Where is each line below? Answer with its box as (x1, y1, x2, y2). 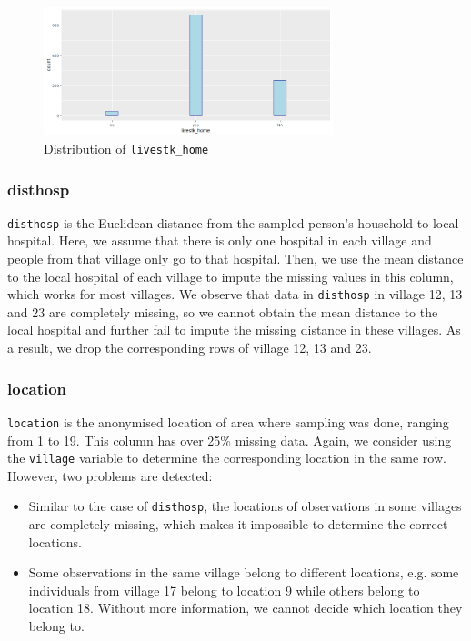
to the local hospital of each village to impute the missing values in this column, (7, 266, 454, 285)
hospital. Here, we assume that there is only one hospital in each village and (7, 231, 432, 250)
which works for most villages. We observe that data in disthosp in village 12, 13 (7, 285, 463, 304)
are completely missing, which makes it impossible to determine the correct (28, 515, 448, 534)
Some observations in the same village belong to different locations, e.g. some (28, 563, 459, 582)
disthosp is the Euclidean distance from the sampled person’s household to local (7, 213, 459, 232)
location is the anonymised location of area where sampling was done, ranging (7, 412, 449, 431)
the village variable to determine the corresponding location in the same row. (7, 448, 446, 467)
